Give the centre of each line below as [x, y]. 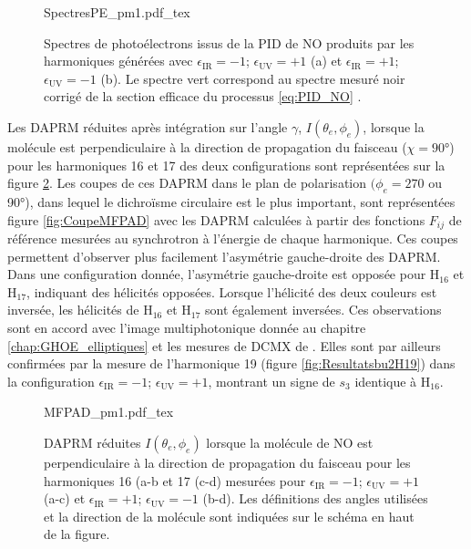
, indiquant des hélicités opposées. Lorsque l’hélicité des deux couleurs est [232, 291]
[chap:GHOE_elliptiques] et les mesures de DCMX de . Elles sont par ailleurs [224, 345]
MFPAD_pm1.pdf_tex [109, 412]
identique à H [393, 381]
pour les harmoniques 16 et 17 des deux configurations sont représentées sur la [226, 165]
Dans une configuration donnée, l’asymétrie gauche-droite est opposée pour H [224, 274]
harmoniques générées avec [118, 61]
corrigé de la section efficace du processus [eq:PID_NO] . [203, 96]
